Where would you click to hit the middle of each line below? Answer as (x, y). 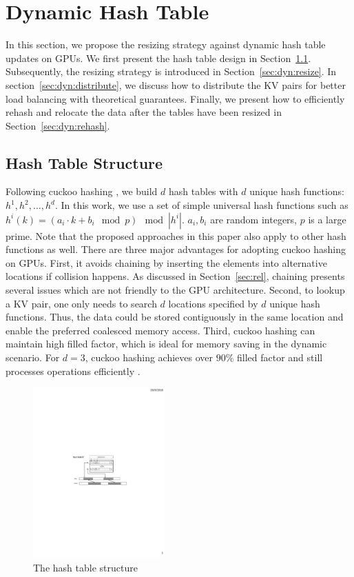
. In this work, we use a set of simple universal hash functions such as (201, 205)
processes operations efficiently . (73, 371)
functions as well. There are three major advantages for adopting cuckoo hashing (176, 249)
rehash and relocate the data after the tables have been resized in (144, 112)
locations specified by (213, 303)
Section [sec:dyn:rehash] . (58, 125)
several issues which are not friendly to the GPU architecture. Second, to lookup (175, 290)
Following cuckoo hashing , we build (82, 191)
